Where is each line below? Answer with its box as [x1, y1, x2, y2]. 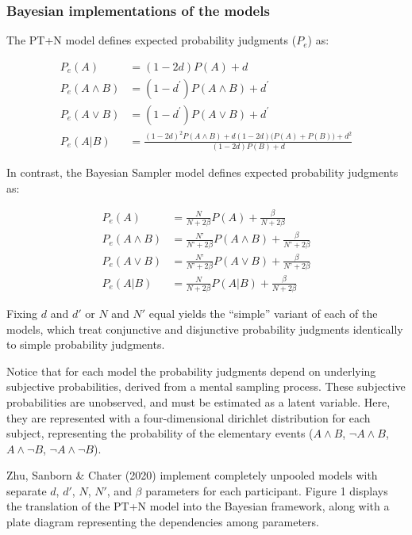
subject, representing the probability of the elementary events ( [6, 425, 314, 441]
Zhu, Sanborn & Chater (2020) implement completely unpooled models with [6, 467, 378, 483]
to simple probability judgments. [6, 336, 165, 353]
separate [6, 482, 47, 499]
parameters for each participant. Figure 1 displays [145, 482, 388, 499]
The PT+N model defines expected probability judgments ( [6, 32, 297, 48]
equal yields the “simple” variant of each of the [148, 304, 378, 321]
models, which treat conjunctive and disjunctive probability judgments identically [6, 320, 403, 337]
